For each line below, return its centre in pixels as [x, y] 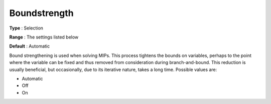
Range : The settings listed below [44, 37]
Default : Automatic [30, 46]
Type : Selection [26, 28]
